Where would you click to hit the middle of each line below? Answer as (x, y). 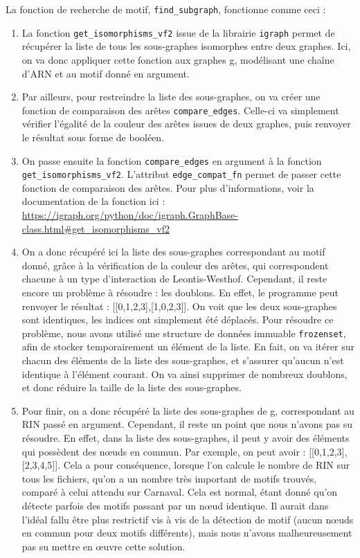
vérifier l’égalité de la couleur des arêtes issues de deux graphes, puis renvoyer (186, 124)
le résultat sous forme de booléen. (93, 137)
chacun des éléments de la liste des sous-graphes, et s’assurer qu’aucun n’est (183, 360)
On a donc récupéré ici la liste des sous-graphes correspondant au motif (173, 252)
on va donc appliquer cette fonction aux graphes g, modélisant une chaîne (178, 59)
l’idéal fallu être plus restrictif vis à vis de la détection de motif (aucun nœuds (188, 519)
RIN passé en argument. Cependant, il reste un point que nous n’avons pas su (187, 424)
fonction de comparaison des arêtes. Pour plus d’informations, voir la (168, 187)
